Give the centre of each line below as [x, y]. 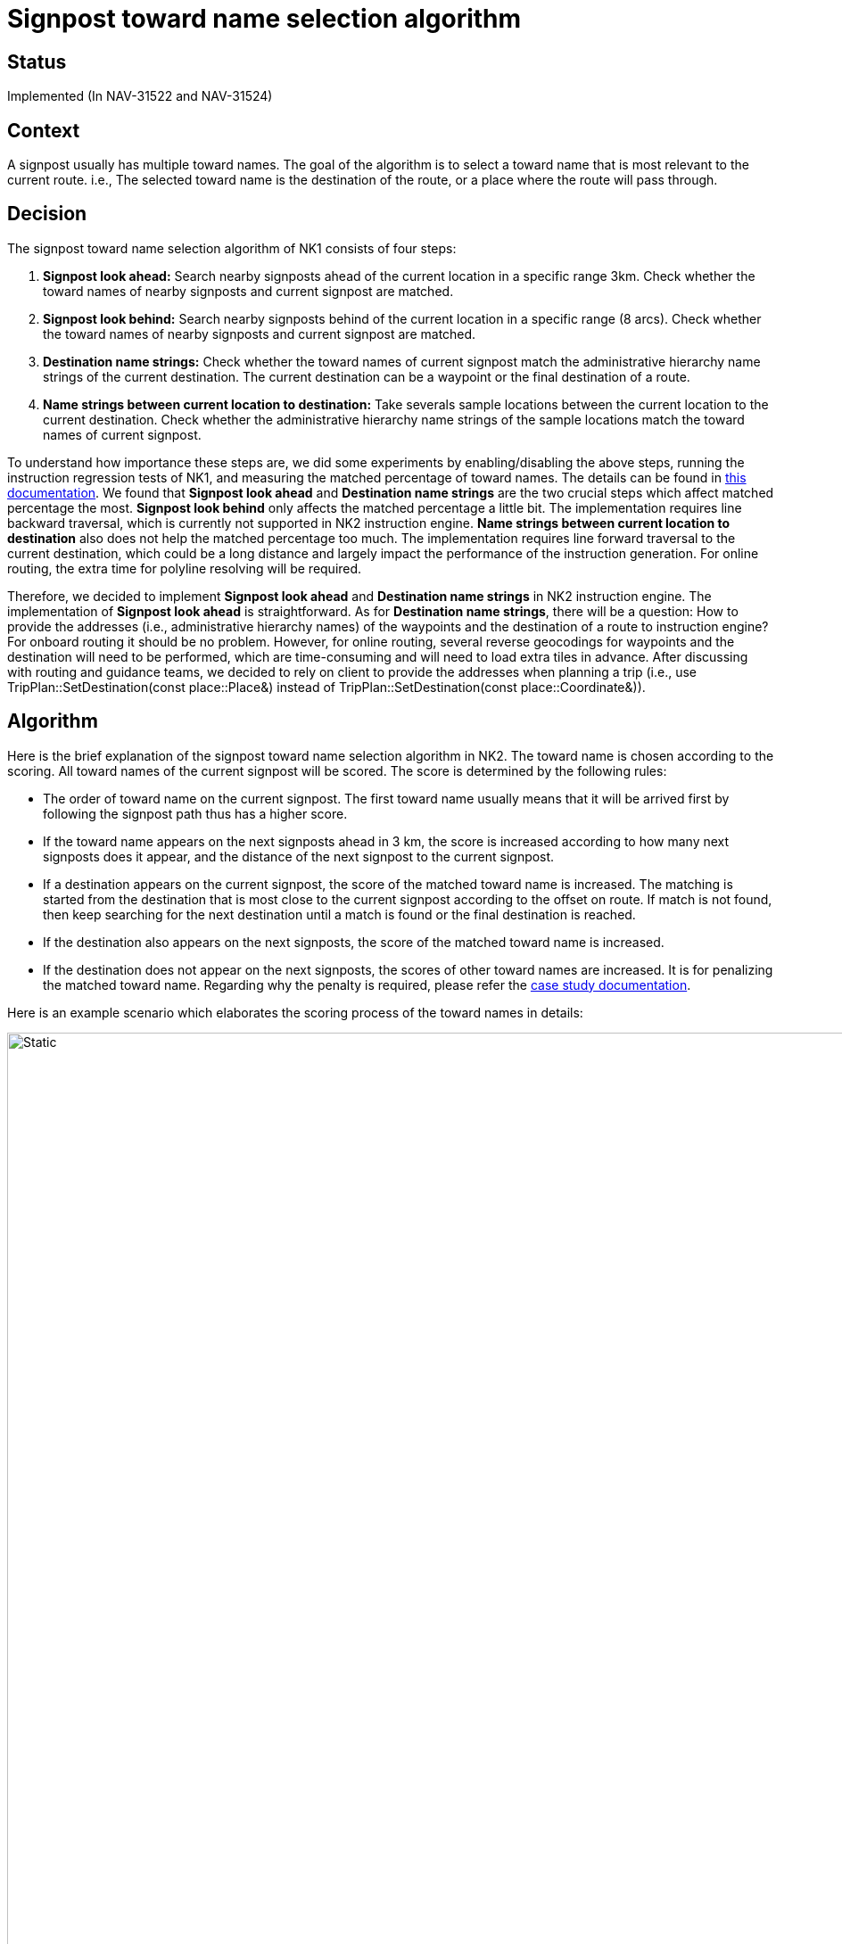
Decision [47, 214]
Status [37, 62]
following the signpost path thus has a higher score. [195, 813]
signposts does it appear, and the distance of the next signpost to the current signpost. [299, 856]
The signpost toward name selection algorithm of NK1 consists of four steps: [232, 248]
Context [44, 130]
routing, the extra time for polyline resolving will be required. [185, 568]
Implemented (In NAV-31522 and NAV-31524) [140, 96]
